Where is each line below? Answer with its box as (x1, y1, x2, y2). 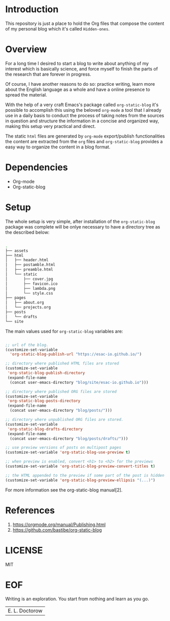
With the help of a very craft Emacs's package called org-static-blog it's (5, 102, 159, 108)
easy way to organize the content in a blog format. (5, 144, 111, 150)
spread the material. (5, 91, 47, 97)
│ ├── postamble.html (5, 263, 56, 268)
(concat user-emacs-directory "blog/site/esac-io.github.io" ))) (10, 380, 149, 385)
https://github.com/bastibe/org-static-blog (12, 527, 103, 533)
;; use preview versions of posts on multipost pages (5, 445, 122, 450)
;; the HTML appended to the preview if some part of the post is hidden (5, 473, 165, 478)
